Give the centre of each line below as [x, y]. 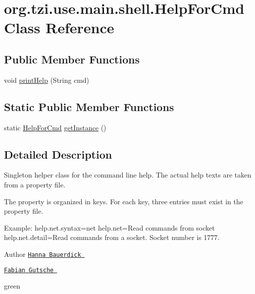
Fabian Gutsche [29, 270]
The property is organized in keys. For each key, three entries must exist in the [124, 201]
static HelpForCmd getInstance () [55, 127]
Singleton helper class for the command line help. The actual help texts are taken [128, 175]
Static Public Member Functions [89, 106]
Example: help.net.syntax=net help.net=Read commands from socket [109, 227]
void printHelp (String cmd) [47, 80]
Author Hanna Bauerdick [43, 254]
